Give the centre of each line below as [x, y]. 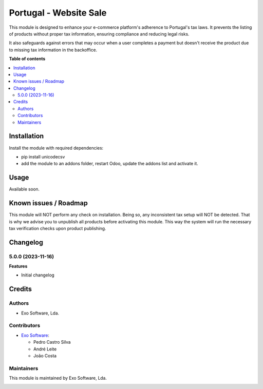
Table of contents [27, 59]
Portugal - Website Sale [58, 13]
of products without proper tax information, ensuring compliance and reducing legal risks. [99, 34]
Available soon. [24, 189]
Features [18, 266]
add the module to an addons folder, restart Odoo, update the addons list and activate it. [110, 164]
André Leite [45, 349]
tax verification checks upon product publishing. [58, 228]
